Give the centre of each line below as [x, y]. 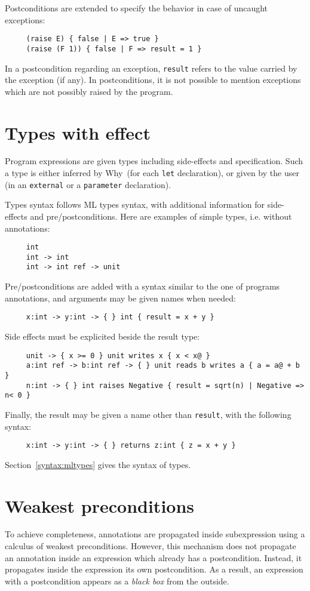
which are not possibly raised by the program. [89, 91]
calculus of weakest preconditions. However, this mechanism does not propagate [151, 546]
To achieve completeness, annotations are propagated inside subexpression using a [155, 534]
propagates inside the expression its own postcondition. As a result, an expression [154, 569]
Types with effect [78, 132]
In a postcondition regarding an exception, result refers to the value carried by [151, 68]
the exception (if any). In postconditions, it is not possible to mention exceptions [153, 80]
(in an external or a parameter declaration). [88, 184]
